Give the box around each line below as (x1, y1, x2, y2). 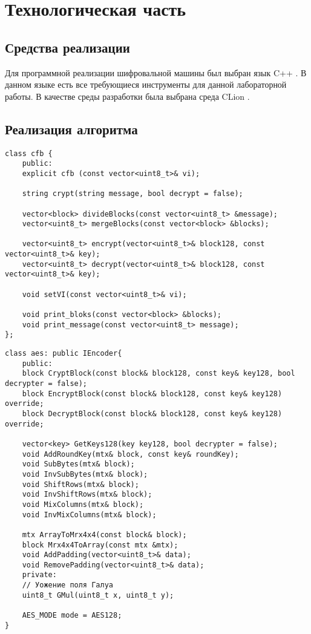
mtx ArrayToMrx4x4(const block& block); (22, 530, 187, 539)
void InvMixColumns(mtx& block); (22, 510, 157, 519)
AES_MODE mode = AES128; (22, 611, 122, 620)
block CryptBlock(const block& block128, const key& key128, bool (22, 369, 295, 378)
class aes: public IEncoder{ (5, 349, 122, 358)
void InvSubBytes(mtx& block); (22, 469, 148, 479)
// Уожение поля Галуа (22, 581, 113, 590)
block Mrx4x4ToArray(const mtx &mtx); (22, 540, 178, 549)
